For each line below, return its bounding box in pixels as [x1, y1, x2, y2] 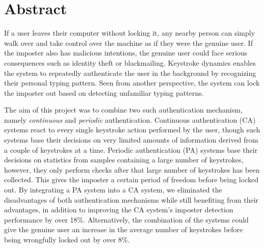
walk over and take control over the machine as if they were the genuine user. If [4, 37, 253, 48]
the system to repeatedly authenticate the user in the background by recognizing [4, 67, 256, 78]
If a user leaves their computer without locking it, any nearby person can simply [4, 27, 255, 38]
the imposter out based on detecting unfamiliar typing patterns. [4, 87, 204, 98]
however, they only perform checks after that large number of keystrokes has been [4, 164, 260, 175]
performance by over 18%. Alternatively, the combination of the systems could [4, 214, 249, 225]
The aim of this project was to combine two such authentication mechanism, [4, 104, 243, 115]
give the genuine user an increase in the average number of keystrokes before [4, 224, 243, 235]
